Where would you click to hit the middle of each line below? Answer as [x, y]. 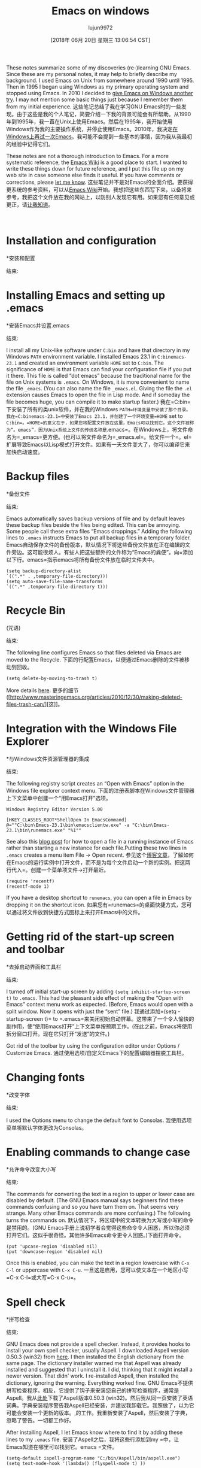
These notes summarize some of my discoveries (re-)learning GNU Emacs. [99, 68]
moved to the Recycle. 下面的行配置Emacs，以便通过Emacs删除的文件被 [95, 659]
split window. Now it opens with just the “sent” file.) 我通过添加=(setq [91, 1011]
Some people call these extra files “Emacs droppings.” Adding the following [99, 531]
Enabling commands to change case [98, 1152]
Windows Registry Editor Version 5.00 [54, 809]
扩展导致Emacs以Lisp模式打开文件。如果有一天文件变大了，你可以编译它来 [98, 444]
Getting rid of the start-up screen [90, 937]
